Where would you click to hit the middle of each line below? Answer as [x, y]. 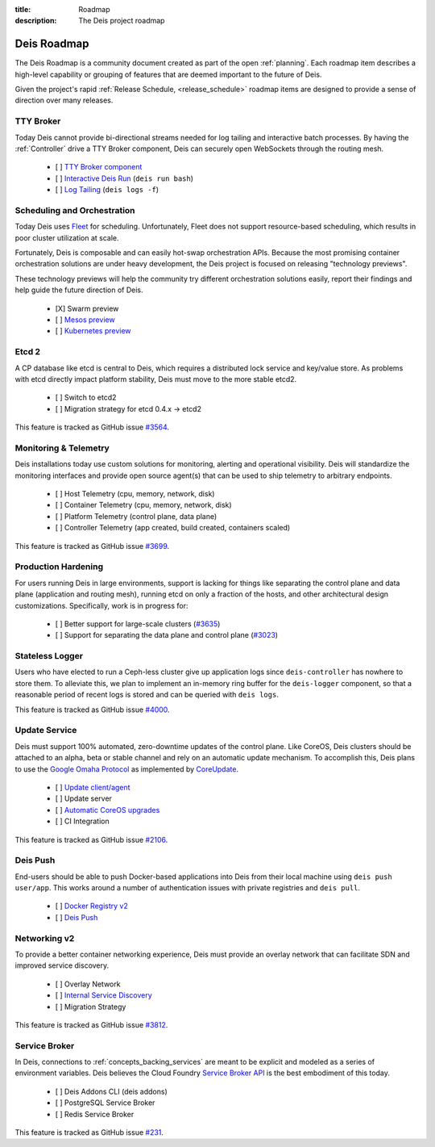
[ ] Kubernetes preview [93, 331]
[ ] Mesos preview [85, 320]
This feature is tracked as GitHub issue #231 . [89, 1132]
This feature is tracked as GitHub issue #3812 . [91, 1024]
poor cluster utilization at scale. [67, 237]
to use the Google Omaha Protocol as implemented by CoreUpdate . [127, 769]
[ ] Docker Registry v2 [91, 906]
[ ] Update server [84, 798]
